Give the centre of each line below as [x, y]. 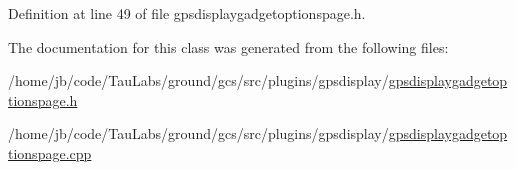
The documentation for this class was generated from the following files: [228, 46]
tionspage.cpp [50, 152]
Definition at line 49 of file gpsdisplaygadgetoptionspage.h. [187, 13]
